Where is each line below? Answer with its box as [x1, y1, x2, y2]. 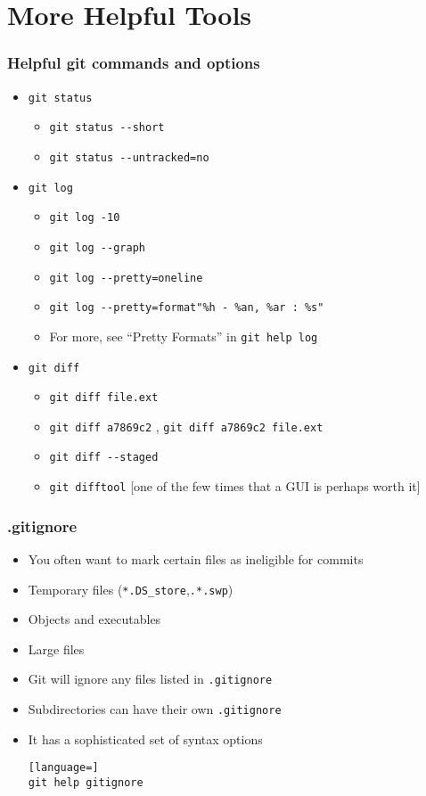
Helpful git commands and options [7, 52, 260, 74]
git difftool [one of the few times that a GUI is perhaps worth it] [49, 477, 421, 496]
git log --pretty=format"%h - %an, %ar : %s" [49, 301, 324, 315]
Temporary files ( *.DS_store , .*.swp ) [28, 579, 233, 598]
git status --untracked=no [49, 151, 209, 164]
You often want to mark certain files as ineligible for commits [28, 550, 364, 568]
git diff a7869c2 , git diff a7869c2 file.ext [49, 416, 324, 435]
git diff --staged [49, 451, 159, 464]
